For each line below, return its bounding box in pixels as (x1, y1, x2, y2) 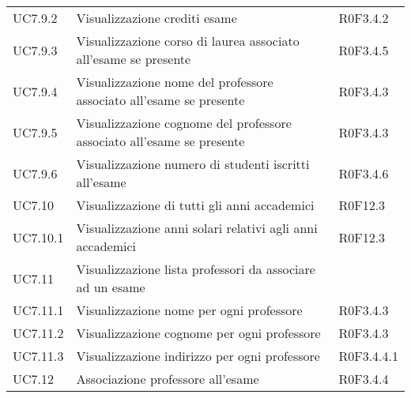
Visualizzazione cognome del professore (76, 114, 292, 132)
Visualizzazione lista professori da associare (76, 260, 315, 278)
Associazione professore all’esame (76, 370, 259, 388)
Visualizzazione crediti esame (76, 9, 237, 27)
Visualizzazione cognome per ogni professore (76, 324, 321, 342)
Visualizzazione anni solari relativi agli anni (76, 219, 318, 237)
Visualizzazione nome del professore (76, 73, 273, 91)
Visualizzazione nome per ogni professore (76, 301, 303, 319)
